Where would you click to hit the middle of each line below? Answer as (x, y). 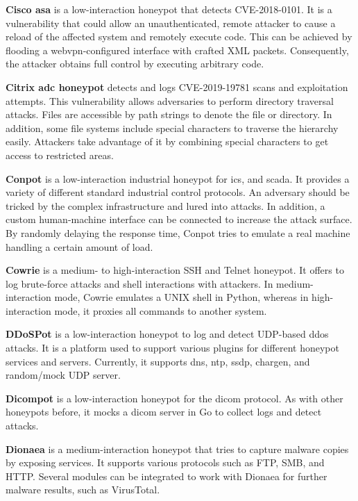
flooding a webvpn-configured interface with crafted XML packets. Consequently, (177, 50)
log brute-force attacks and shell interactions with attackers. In (139, 283)
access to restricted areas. (60, 155)
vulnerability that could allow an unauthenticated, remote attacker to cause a (171, 23)
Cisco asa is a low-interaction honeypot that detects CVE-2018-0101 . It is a (169, 9)
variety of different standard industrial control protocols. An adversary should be (178, 192)
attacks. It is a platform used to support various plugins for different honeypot (172, 348)
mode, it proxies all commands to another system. (161, 310)
